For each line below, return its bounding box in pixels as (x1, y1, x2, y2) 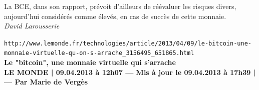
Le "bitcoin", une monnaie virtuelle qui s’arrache (4, 57, 176, 67)
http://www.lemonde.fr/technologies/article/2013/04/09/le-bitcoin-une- (4, 39, 251, 47)
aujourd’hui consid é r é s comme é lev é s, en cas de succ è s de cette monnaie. (4, 10, 226, 21)
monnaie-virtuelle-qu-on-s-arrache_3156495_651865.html (4, 49, 194, 57)
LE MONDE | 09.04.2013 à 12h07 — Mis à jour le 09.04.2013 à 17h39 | (4, 66, 256, 77)
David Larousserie (4, 20, 60, 31)
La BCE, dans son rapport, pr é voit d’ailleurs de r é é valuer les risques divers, (4, 1, 236, 11)
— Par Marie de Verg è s (4, 76, 88, 87)
